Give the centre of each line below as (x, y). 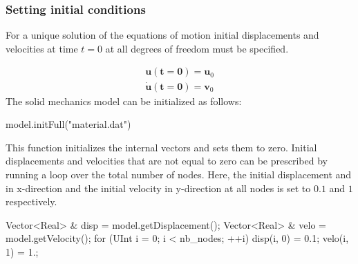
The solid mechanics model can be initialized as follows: (124, 101)
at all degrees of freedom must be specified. (197, 48)
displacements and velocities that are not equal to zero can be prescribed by (167, 161)
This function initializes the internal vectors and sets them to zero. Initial (161, 147)
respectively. (31, 201)
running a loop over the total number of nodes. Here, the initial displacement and (179, 175)
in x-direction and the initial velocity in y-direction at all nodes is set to (158, 188)
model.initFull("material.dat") (68, 124)
